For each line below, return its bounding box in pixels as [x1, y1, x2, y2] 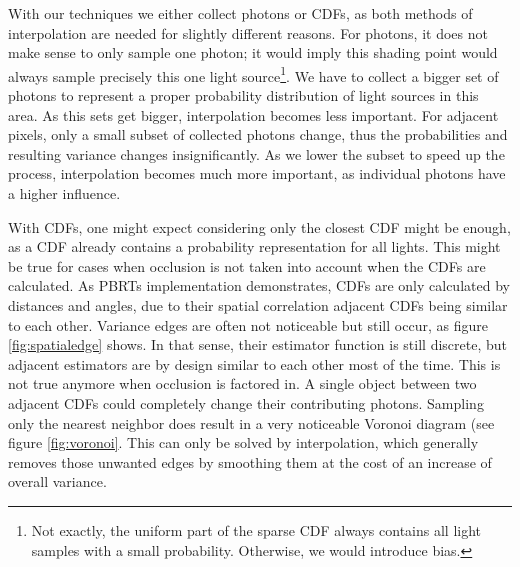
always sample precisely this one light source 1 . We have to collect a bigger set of [8, 62, 499, 86]
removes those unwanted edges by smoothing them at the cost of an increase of [8, 451, 492, 472]
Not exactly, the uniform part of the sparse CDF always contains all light [31, 519, 481, 540]
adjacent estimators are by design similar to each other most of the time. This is [8, 353, 501, 374]
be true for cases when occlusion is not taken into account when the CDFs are [8, 255, 486, 276]
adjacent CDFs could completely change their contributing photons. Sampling [8, 392, 484, 413]
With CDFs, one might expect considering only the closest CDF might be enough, [8, 216, 511, 237]
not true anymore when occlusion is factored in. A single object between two [8, 373, 477, 394]
